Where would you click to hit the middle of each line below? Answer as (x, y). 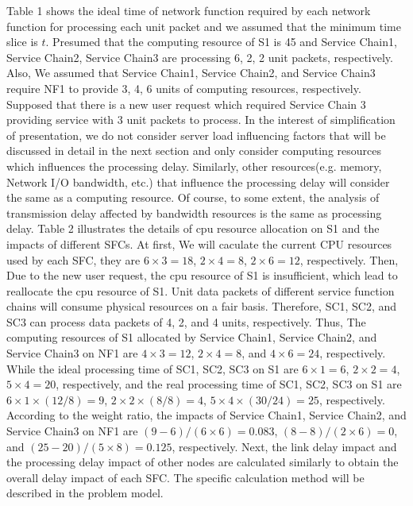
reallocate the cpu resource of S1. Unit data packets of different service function (201, 290)
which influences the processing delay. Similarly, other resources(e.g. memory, (194, 166)
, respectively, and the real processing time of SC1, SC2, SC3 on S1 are (229, 384)
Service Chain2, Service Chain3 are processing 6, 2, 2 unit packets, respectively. (200, 57)
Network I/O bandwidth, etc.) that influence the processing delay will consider (198, 182)
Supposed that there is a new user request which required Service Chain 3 (186, 104)
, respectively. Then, (349, 259)
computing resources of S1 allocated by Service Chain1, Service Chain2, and (192, 337)
